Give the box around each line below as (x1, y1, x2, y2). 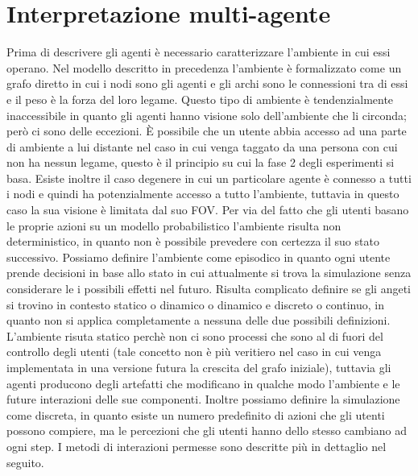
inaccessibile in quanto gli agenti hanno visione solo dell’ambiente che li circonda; (6, 106, 407, 123)
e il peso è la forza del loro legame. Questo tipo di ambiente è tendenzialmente (6, 90, 394, 107)
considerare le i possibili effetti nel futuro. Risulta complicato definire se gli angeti (6, 280, 412, 297)
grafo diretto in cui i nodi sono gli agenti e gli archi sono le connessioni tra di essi (6, 75, 408, 92)
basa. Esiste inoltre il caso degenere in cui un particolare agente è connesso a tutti (6, 169, 412, 186)
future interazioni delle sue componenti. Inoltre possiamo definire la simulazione (6, 391, 400, 408)
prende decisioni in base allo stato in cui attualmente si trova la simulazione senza (6, 264, 412, 281)
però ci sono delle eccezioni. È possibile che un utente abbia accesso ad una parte (6, 122, 407, 139)
